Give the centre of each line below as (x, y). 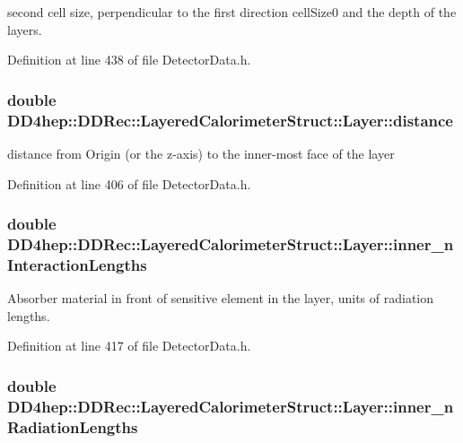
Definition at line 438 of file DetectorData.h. (129, 60)
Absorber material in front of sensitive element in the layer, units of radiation (221, 298)
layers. (25, 29)
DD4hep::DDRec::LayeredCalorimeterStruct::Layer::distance (230, 120)
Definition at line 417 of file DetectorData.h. (129, 346)
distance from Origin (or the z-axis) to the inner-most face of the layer (201, 153)
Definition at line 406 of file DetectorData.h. (129, 183)
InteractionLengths (77, 264)
